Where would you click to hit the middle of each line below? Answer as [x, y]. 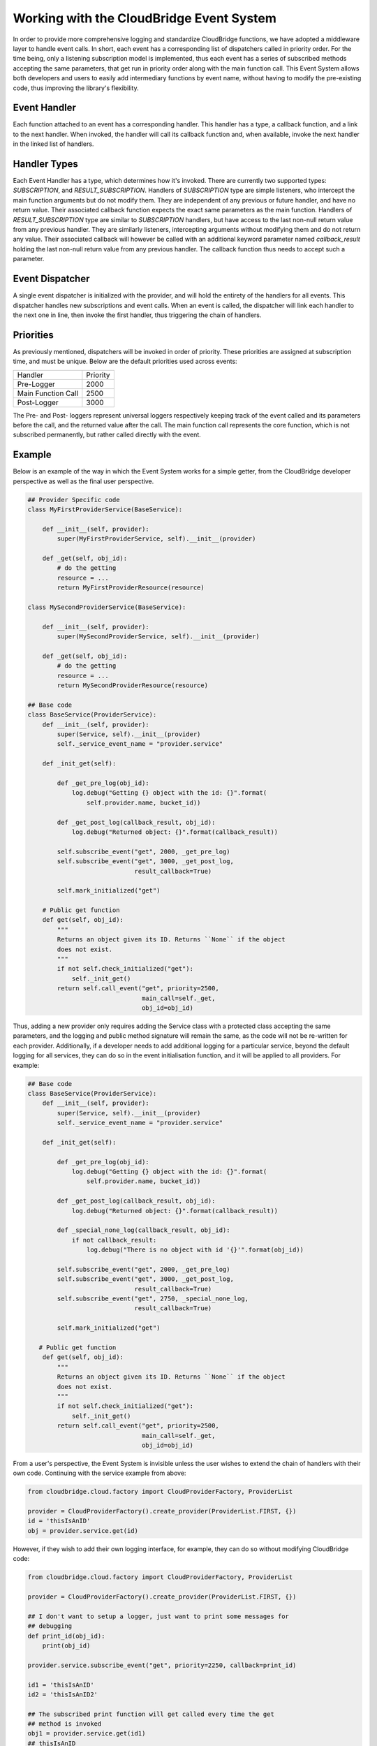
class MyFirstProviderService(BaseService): [105, 509]
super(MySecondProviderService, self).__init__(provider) [158, 637]
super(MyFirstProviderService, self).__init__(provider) [156, 539]
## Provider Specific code [74, 500]
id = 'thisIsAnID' [59, 1521]
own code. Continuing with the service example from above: [99, 1473]
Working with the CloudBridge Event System [145, 18]
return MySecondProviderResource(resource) [133, 685]
